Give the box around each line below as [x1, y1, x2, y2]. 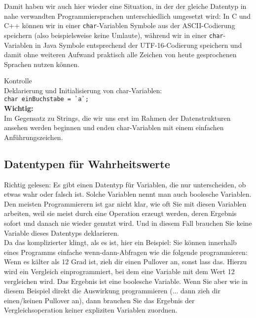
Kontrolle [4, 75, 32, 86]
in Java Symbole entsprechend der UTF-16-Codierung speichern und [35, 39, 242, 50]
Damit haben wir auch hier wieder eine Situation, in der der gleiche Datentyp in [4, 1, 247, 11]
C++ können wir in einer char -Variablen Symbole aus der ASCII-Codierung [4, 20, 235, 31]
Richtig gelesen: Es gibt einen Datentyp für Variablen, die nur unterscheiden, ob [4, 179, 246, 189]
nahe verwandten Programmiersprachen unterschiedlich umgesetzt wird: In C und [4, 10, 251, 21]
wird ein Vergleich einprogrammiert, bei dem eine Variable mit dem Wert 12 [4, 266, 235, 277]
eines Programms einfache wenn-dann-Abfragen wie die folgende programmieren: [4, 247, 248, 257]
